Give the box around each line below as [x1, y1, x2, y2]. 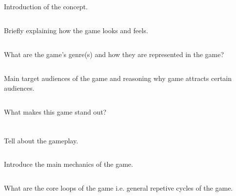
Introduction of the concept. [4, 1, 88, 12]
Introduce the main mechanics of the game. [4, 159, 133, 169]
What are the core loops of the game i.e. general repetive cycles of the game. [4, 183, 233, 193]
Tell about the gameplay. [4, 135, 79, 145]
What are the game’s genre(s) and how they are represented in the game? [4, 49, 224, 59]
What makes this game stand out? [4, 106, 107, 117]
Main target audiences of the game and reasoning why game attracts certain [4, 73, 232, 83]
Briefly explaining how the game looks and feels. [4, 25, 148, 36]
